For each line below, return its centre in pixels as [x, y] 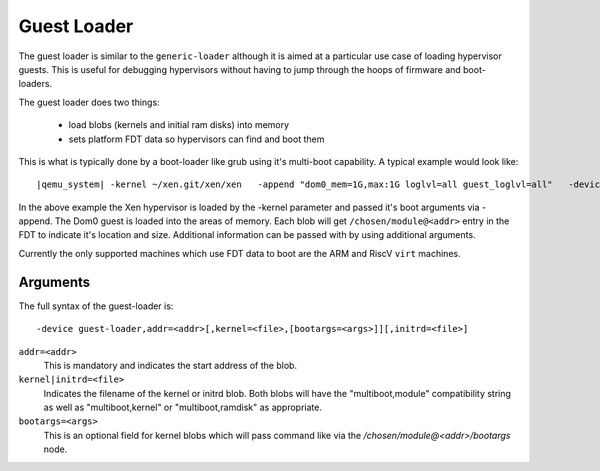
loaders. [35, 84]
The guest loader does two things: [89, 102]
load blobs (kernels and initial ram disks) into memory [179, 125]
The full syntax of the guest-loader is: [96, 306]
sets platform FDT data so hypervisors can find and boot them [196, 139]
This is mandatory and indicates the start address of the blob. [170, 365]
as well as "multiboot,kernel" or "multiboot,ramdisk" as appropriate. [182, 407]
